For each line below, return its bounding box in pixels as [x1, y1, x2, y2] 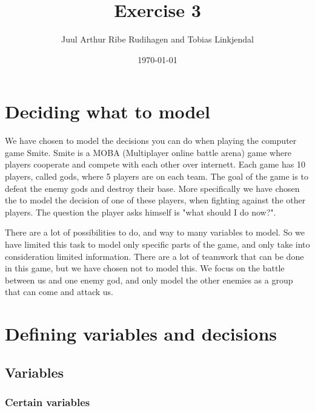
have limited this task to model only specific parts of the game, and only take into [5, 238, 310, 250]
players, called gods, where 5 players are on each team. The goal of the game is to [5, 170, 308, 183]
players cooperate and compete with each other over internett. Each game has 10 [5, 158, 305, 171]
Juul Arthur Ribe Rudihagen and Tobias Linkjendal [61, 33, 254, 46]
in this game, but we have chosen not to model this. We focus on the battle [5, 262, 285, 274]
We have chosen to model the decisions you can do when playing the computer [5, 134, 297, 147]
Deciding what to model [5, 99, 211, 124]
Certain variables [5, 395, 90, 410]
